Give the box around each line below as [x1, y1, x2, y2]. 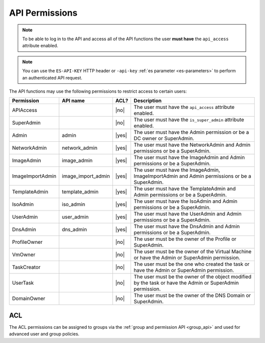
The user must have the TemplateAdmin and [133, 185, 236, 192]
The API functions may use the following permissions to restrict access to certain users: [9, 88, 187, 94]
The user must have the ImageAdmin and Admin [133, 154, 245, 161]
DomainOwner [12, 295, 46, 302]
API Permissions [9, 7, 78, 18]
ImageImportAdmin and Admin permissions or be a [133, 173, 251, 180]
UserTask [12, 280, 34, 287]
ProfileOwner [12, 238, 43, 245]
